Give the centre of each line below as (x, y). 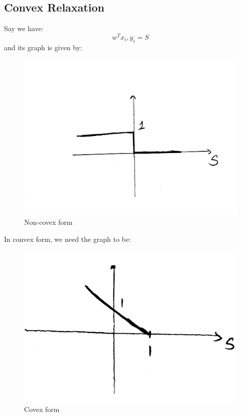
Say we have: (24, 28)
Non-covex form (48, 222)
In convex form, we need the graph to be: (68, 239)
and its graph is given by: (43, 47)
